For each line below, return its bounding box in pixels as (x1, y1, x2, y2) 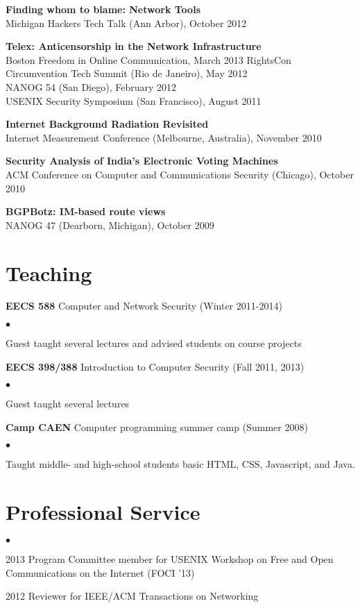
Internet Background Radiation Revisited (6, 117, 209, 131)
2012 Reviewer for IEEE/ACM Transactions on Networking (6, 589, 259, 603)
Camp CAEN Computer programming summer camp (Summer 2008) (6, 419, 308, 434)
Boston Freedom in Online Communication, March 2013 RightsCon (6, 52, 291, 67)
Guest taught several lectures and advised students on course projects (6, 336, 302, 351)
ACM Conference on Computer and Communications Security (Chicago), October (6, 167, 354, 181)
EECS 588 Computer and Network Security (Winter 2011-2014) (6, 298, 282, 313)
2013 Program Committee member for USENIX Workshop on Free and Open (6, 552, 334, 566)
